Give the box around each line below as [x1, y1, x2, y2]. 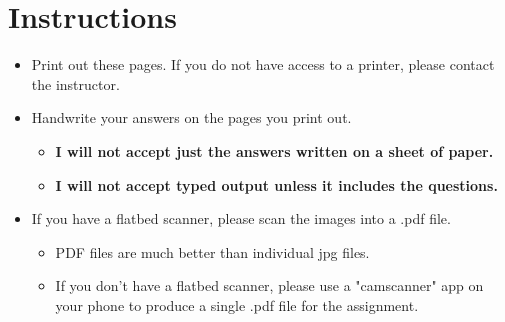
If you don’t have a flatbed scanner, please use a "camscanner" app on [55, 275, 484, 296]
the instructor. [31, 73, 120, 94]
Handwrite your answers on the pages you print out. [31, 107, 352, 128]
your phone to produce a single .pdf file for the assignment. [55, 294, 419, 315]
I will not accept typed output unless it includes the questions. [55, 174, 498, 195]
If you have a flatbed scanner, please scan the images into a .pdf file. [31, 208, 451, 229]
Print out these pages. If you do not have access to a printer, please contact [31, 54, 495, 75]
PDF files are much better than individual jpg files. [55, 241, 370, 262]
